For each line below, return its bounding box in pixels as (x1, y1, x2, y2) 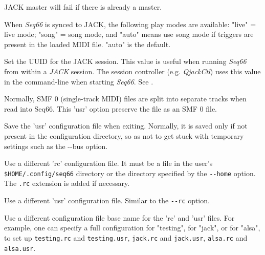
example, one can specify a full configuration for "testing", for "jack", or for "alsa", (4, 222, 260, 233)
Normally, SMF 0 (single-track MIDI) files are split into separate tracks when (4, 93, 247, 104)
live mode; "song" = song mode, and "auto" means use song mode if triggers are (4, 29, 254, 39)
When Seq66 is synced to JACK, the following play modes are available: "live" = (4, 18, 256, 29)
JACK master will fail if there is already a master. (4, 2, 162, 12)
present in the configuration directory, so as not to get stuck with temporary (4, 130, 244, 141)
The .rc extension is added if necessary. (4, 178, 130, 188)
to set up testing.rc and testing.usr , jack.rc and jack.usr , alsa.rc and (4, 232, 248, 243)
